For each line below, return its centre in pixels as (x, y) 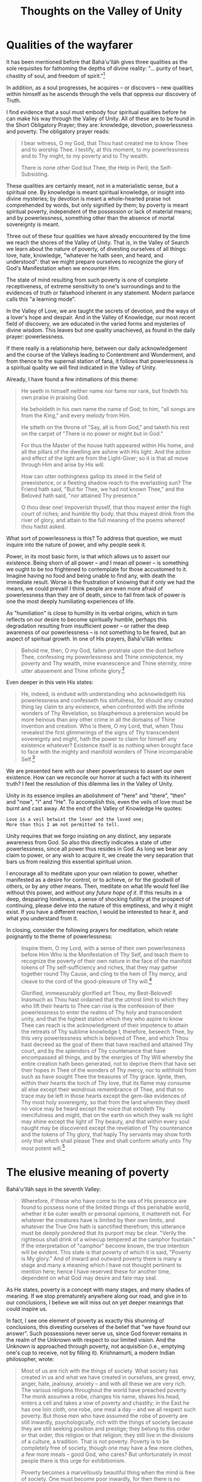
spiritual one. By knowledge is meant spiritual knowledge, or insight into (96, 192)
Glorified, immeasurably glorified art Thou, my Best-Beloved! (96, 993)
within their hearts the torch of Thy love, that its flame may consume (106, 1082)
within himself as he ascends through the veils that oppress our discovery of (101, 94)
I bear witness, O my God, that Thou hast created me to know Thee (104, 143)
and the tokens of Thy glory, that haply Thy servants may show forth (106, 1134)
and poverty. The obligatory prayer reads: (58, 131)
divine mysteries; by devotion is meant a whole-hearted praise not (88, 198)
